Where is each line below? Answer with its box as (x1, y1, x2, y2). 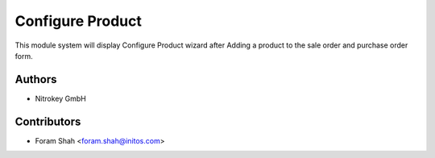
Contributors (14, 114, 81, 128)
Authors (14, 73, 57, 86)
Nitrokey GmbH (35, 94, 86, 103)
